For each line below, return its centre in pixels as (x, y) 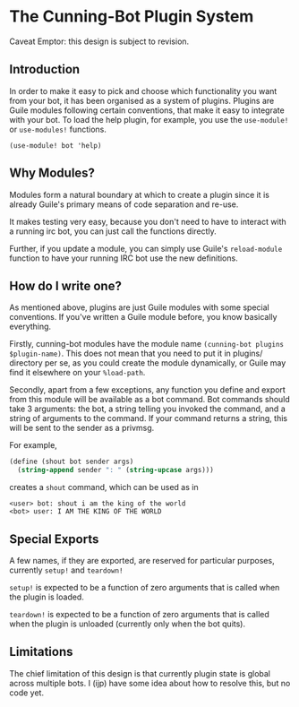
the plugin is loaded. (47, 597)
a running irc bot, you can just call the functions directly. (113, 231)
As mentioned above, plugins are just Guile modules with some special (140, 307)
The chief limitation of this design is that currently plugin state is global (140, 673)
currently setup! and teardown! (66, 570)
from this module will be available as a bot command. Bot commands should (150, 400)
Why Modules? (52, 173)
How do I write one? (66, 285)
